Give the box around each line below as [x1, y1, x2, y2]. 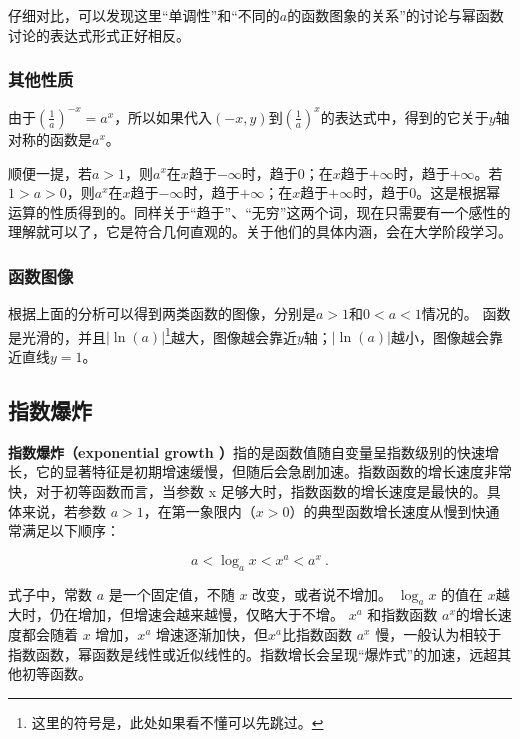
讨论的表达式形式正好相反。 [8, 24, 190, 45]
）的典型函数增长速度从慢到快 [289, 500, 486, 521]
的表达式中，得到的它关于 [320, 106, 489, 127]
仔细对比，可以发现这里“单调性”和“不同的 [8, 5, 280, 25]
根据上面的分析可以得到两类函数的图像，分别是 [8, 303, 316, 324]
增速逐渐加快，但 [156, 623, 269, 644]
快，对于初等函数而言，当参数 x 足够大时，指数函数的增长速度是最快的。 [8, 480, 487, 501]
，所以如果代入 [114, 106, 213, 127]
